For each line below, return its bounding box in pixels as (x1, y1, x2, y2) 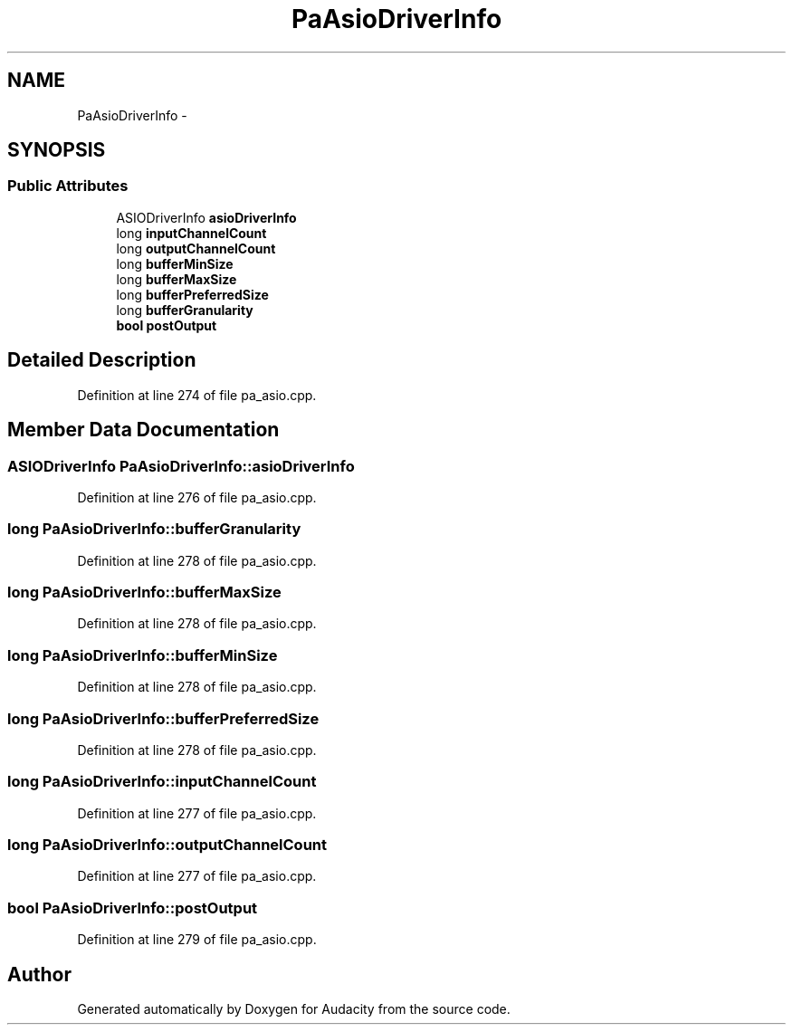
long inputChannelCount (116, 225, 267, 241)
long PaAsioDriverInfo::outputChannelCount (7, 836, 327, 854)
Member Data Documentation (7, 418, 280, 442)
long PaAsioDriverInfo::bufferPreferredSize (7, 709, 320, 728)
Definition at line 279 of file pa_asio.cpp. (77, 932, 317, 948)
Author (7, 962, 72, 986)
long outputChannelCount (116, 240, 276, 256)
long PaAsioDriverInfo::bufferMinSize (7, 645, 278, 664)
